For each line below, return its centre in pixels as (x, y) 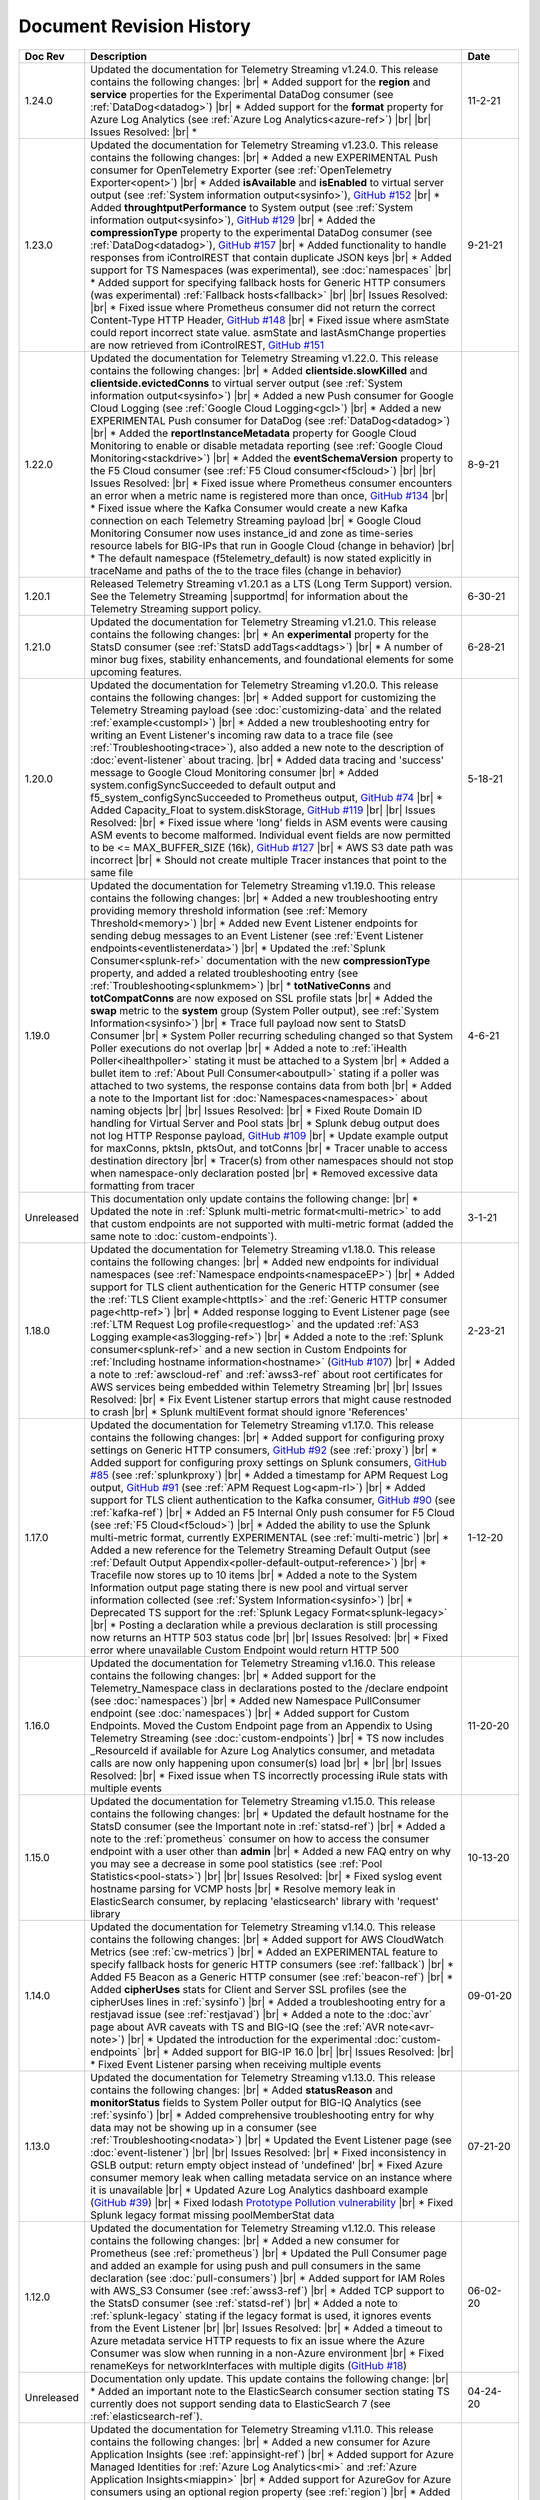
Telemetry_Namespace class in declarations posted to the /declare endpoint (269, 1688)
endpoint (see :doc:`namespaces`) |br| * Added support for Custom (250, 1713)
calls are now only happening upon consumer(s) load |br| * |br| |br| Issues (266, 1763)
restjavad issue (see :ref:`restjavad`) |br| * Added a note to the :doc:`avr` (261, 2014)
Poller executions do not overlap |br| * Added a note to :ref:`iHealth (248, 1048)
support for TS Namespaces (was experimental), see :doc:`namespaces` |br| (271, 270)
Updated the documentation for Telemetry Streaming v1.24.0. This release (264, 69)
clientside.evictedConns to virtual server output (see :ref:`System (247, 383)
